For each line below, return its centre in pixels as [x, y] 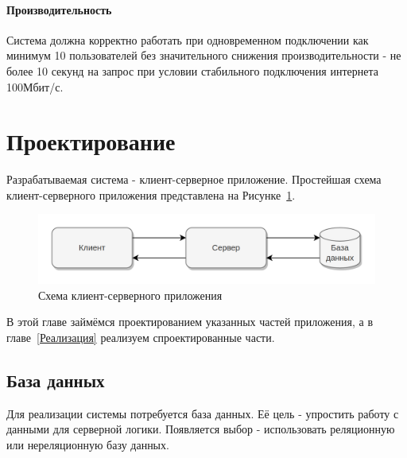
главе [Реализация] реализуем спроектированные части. [141, 338]
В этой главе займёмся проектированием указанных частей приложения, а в [190, 322]
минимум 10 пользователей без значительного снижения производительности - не [204, 55]
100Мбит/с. [35, 86]
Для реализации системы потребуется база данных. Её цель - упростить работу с [203, 413]
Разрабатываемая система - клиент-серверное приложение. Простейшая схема [194, 179]
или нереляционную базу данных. [88, 445]
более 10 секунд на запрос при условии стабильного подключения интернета [192, 70]
